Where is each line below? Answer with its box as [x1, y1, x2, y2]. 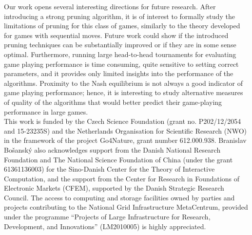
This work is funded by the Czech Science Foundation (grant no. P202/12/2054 [4, 116, 241, 126]
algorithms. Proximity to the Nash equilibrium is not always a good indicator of [4, 78, 243, 88]
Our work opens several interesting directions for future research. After [4, 1, 216, 11]
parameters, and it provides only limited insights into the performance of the [4, 68, 233, 78]
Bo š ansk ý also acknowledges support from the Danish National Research [4, 144, 221, 155]
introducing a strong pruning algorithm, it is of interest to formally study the [4, 11, 235, 21]
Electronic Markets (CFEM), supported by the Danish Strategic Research [4, 183, 224, 193]
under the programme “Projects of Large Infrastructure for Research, [4, 212, 211, 222]
